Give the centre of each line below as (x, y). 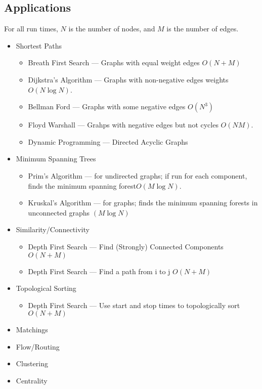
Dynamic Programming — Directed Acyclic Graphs (108, 141)
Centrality (32, 381)
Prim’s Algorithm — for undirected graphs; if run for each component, (138, 175)
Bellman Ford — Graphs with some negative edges (107, 106)
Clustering (32, 363)
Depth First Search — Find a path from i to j (99, 271)
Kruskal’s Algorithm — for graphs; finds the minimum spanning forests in (143, 203)
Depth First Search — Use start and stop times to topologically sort (134, 305)
